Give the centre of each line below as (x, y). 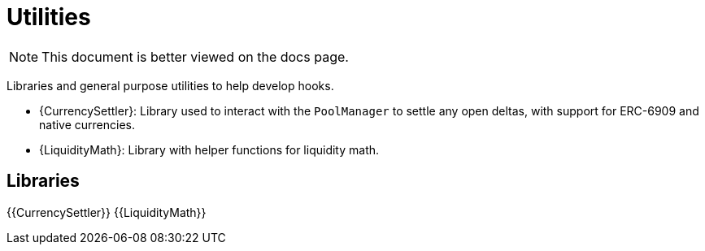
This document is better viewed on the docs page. (195, 56)
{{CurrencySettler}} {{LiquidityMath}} (107, 212)
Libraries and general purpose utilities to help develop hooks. (170, 85)
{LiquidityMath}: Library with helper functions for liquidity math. (209, 149)
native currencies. (87, 124)
